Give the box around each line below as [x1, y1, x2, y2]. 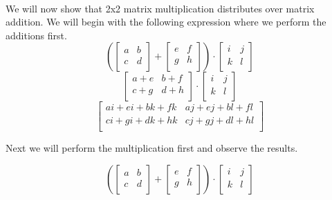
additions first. [6, 28, 67, 42]
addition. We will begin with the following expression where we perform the [6, 14, 326, 29]
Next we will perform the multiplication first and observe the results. [6, 141, 298, 155]
